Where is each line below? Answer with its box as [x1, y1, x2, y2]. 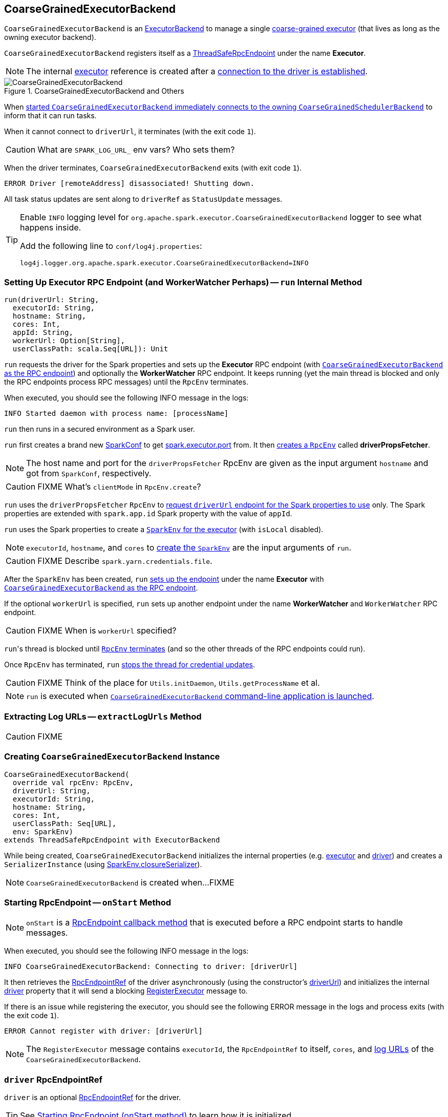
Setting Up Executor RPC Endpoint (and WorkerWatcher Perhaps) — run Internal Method [4, 277, 362, 287]
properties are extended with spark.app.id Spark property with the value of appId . [4, 509, 292, 518]
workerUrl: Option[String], [12, 336, 125, 345]
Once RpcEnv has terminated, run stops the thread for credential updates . [4, 660, 255, 669]
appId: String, [12, 328, 73, 337]
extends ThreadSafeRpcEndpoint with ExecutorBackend [4, 835, 220, 844]
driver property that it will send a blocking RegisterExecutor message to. [4, 986, 248, 996]
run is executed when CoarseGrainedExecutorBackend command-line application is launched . [26, 691, 374, 702]
